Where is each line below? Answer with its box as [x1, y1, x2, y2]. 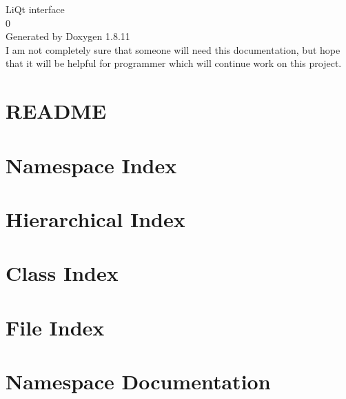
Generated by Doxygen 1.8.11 [6, 29, 130, 43]
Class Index [6, 259, 119, 287]
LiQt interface [6, 2, 65, 16]
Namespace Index [6, 150, 177, 179]
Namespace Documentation [6, 367, 271, 396]
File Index [6, 313, 105, 341]
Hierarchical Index [6, 204, 185, 233]
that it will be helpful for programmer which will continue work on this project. [6, 56, 342, 70]
